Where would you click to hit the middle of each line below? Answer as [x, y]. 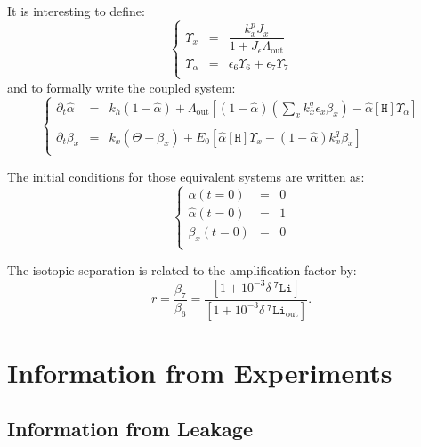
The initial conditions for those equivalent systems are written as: [186, 176]
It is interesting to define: [76, 11]
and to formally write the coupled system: [121, 87]
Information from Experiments [200, 372]
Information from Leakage [130, 429]
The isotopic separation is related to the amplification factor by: [182, 270]
